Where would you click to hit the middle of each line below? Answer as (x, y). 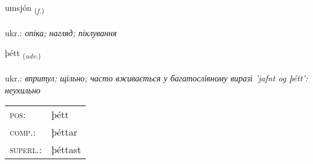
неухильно (23, 90)
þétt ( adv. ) (23, 54)
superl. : (26, 150)
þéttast (66, 150)
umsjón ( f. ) (24, 8)
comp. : (23, 132)
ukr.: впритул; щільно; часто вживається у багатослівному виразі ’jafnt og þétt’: (156, 78)
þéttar (64, 132)
